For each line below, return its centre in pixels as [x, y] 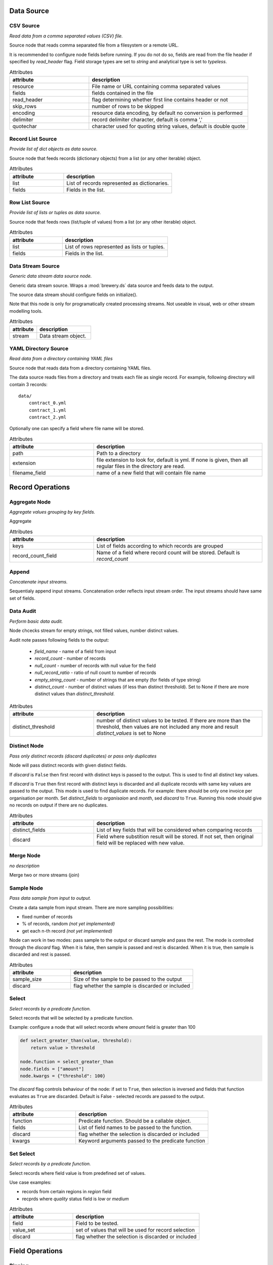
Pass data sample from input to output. [50, 898]
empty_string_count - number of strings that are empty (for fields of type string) [118, 680]
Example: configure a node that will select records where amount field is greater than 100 [102, 1027]
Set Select [22, 1154]
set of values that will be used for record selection [135, 1230]
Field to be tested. [97, 1224]
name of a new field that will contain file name [151, 473]
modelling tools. [26, 311]
